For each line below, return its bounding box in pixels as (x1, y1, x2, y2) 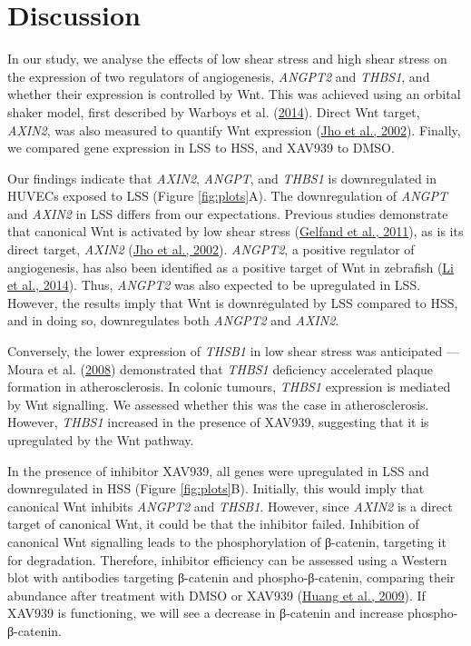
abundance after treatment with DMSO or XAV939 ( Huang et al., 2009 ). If (7, 585, 426, 604)
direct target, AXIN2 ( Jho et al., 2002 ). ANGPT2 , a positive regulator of (7, 240, 415, 259)
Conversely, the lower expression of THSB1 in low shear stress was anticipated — (7, 342, 459, 361)
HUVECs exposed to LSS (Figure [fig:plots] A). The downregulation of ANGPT (7, 186, 447, 205)
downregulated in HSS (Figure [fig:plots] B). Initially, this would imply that (7, 479, 425, 498)
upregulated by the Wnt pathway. (7, 431, 194, 449)
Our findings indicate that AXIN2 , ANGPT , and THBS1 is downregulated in (7, 168, 437, 187)
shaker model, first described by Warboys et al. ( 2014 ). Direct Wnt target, (7, 102, 420, 121)
